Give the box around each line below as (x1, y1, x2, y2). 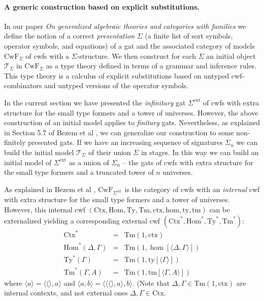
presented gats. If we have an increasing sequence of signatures (28, 137, 223, 147)
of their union (88, 146, 131, 157)
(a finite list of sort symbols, (145, 30, 233, 41)
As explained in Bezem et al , (4, 183, 96, 194)
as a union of (69, 157, 109, 167)
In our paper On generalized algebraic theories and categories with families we (4, 20, 246, 31)
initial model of (4, 157, 52, 167)
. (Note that (132, 277, 170, 288)
